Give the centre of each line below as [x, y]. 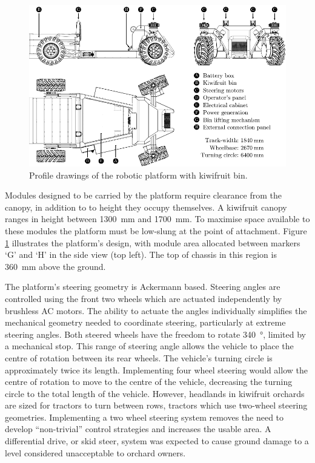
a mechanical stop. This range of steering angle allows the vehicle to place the [149, 346]
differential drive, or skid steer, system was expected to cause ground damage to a [157, 441]
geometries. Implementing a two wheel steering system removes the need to [144, 417]
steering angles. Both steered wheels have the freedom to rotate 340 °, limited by [156, 334]
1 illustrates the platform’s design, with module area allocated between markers [153, 242]
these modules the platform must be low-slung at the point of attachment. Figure [156, 230]
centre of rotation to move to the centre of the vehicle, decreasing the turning [149, 382]
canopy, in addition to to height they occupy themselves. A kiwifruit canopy [146, 207]
